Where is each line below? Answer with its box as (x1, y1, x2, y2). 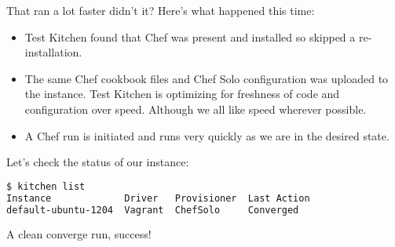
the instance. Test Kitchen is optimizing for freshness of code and (24, 85, 340, 102)
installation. (24, 44, 82, 60)
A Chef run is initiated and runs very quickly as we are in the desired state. (24, 127, 390, 143)
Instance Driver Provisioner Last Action (6, 192, 310, 204)
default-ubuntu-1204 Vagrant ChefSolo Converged (6, 204, 299, 216)
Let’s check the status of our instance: (6, 154, 189, 170)
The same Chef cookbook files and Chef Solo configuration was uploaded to (24, 70, 389, 86)
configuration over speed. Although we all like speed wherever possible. (24, 100, 367, 117)
